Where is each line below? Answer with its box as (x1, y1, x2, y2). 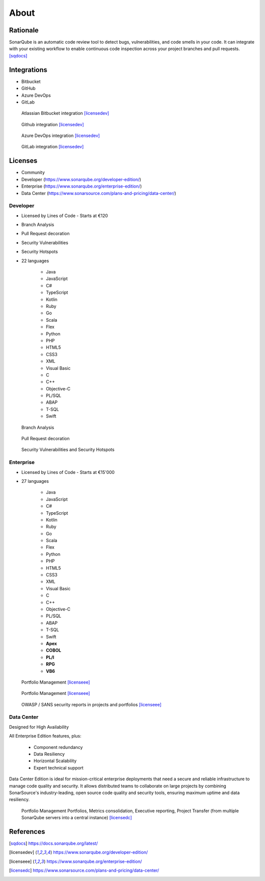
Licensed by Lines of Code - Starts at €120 (21, 213, 108, 219)
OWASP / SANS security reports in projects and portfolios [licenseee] (21, 701, 162, 707)
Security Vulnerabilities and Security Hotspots (21, 447, 115, 453)
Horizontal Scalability (33, 758, 77, 764)
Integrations (9, 65, 48, 74)
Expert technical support (33, 765, 83, 771)
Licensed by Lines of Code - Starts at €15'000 (21, 469, 115, 475)
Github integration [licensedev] (21, 121, 84, 127)
